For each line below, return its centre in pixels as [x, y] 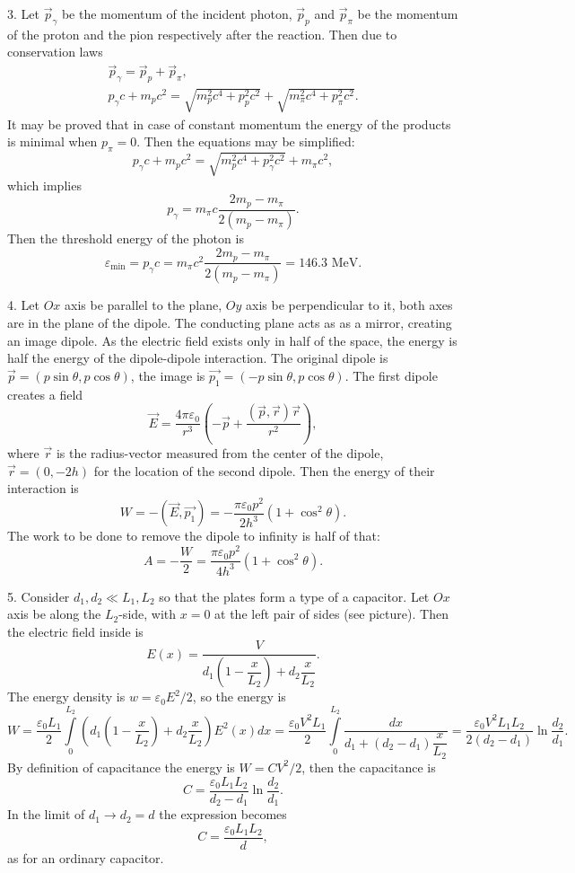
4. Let [23, 305]
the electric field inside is [75, 631]
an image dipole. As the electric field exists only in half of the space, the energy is [232, 340]
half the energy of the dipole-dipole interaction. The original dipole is [198, 358]
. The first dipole [391, 375]
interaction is [43, 488]
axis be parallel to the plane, [144, 305]
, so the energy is [239, 697]
